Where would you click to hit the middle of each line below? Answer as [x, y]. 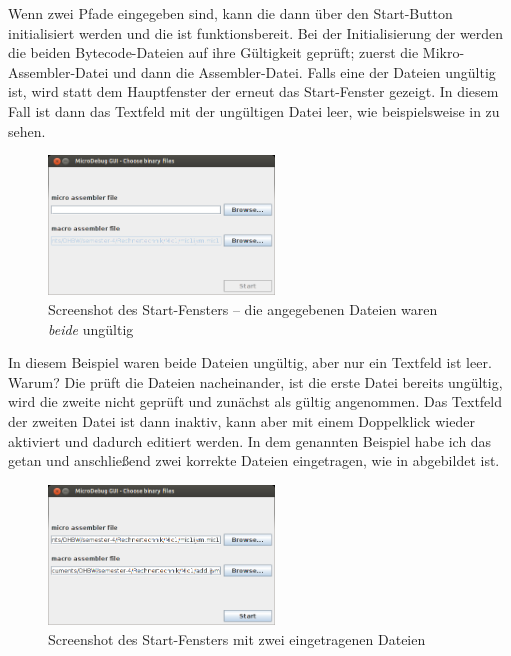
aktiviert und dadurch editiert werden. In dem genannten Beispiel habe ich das [250, 440]
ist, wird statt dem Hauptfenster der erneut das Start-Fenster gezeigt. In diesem [253, 91]
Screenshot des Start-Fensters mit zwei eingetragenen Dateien [237, 638]
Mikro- [443, 52]
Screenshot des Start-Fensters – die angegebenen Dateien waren [243, 309]
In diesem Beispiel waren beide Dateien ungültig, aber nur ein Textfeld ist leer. [250, 362]
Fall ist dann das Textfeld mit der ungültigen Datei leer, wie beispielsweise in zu [254, 110]
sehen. [27, 130]
